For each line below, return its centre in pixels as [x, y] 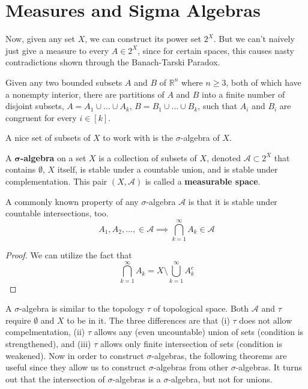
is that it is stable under [233, 201]
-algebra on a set [53, 157]
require [18, 320]
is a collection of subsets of [148, 157]
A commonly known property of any [72, 201]
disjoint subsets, [35, 106]
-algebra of [200, 138]
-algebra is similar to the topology [82, 308]
